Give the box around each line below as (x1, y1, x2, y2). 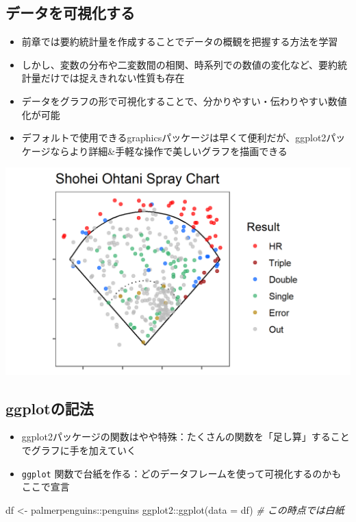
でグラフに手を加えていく (21, 442, 137, 457)
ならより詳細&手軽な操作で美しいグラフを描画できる (50, 143, 288, 158)
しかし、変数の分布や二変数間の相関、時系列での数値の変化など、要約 (21, 57, 338, 71)
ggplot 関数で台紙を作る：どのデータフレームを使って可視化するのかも (21, 466, 342, 480)
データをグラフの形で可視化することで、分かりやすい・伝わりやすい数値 (21, 93, 347, 108)
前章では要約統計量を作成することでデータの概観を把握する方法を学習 (21, 34, 338, 49)
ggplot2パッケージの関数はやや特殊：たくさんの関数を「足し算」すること (21, 429, 350, 444)
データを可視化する (5, 2, 135, 23)
